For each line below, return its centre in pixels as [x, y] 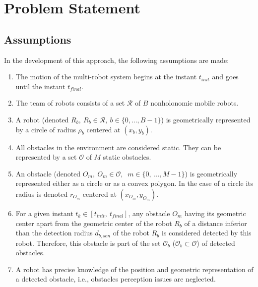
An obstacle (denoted [48, 173]
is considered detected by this [206, 233]
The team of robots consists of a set [70, 103]
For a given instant [44, 213]
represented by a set [46, 157]
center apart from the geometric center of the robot [94, 223]
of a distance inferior [216, 223]
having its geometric [215, 213]
